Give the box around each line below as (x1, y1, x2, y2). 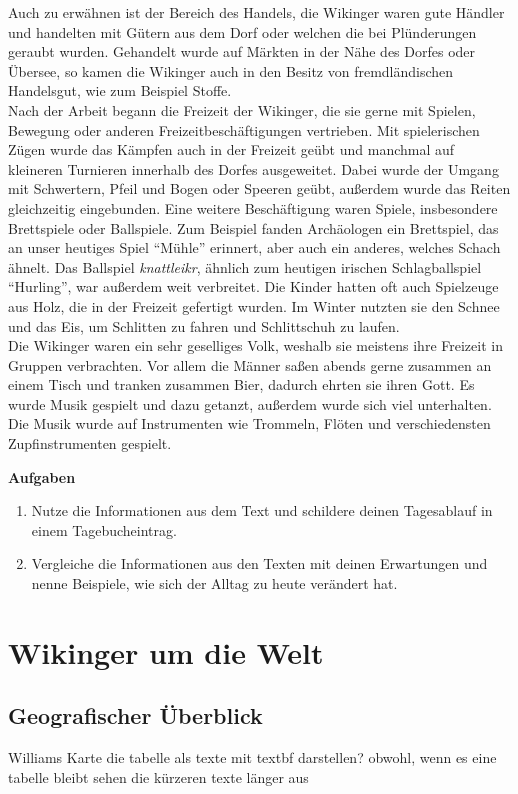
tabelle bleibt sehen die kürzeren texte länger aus (8, 766, 309, 787)
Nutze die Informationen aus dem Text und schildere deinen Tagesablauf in (31, 500, 493, 521)
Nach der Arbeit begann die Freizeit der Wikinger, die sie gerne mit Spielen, (8, 99, 476, 120)
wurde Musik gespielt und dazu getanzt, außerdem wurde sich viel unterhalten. (8, 393, 492, 414)
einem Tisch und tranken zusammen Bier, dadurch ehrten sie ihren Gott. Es (8, 374, 475, 395)
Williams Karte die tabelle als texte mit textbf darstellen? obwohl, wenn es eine (8, 747, 497, 768)
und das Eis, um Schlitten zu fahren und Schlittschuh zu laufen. (8, 315, 400, 336)
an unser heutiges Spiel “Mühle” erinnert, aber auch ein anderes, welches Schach (8, 237, 501, 258)
